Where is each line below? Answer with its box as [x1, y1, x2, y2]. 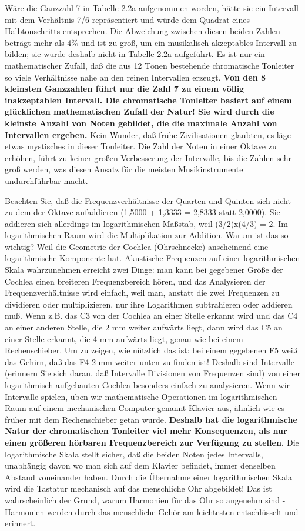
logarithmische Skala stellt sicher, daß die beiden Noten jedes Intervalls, [5, 447, 263, 460]
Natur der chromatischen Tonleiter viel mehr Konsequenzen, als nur [5, 425, 287, 437]
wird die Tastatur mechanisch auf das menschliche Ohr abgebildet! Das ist [5, 482, 272, 495]
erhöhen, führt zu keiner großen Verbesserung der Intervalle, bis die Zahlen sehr [5, 151, 291, 163]
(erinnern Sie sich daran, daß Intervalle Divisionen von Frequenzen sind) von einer [5, 367, 300, 379]
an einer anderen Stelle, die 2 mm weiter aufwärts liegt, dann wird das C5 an [5, 321, 283, 333]
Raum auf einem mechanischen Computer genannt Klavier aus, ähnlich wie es [5, 402, 285, 414]
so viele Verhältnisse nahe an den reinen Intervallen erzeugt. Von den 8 [5, 71, 266, 83]
